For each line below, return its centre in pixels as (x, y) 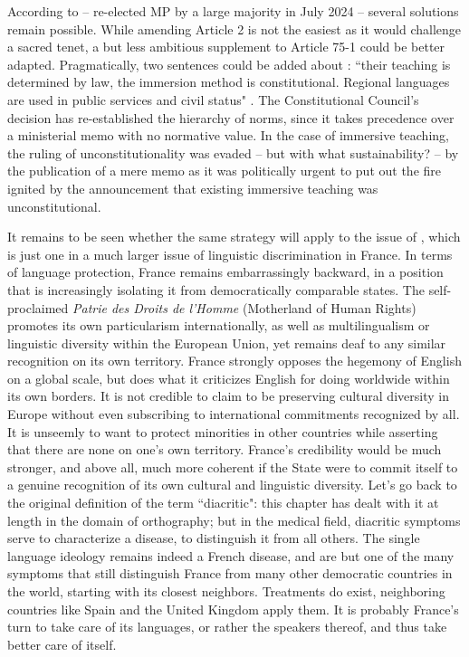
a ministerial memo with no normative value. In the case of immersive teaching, (228, 135)
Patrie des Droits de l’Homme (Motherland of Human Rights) (244, 307)
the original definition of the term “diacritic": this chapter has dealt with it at (223, 503)
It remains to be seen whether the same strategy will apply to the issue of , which (234, 237)
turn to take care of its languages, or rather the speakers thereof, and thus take (227, 627)
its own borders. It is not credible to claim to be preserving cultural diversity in (228, 396)
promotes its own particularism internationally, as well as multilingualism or (219, 325)
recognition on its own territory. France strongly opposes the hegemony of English (234, 361)
